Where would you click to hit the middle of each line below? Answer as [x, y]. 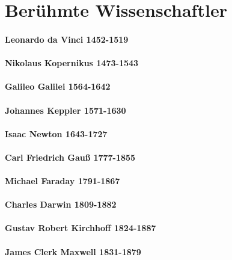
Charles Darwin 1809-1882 [61, 204]
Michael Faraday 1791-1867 [63, 181]
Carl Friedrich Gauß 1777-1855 [70, 157]
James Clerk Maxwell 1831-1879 [73, 251]
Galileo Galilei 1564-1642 [58, 86]
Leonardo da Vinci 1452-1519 [67, 39]
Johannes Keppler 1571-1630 [66, 110]
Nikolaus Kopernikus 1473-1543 [72, 63]
